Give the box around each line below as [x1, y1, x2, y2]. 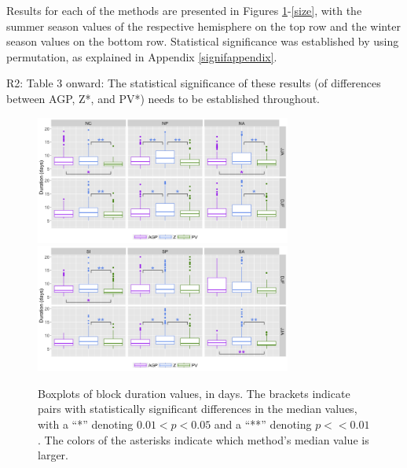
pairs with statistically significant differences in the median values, [38, 400, 357, 417]
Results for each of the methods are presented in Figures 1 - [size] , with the [6, 2, 362, 18]
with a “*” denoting [38, 415, 134, 432]
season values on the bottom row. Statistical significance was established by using [6, 33, 399, 50]
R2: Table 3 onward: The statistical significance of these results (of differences [6, 75, 381, 91]
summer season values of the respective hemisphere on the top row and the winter [6, 17, 401, 34]
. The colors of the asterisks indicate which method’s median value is [38, 431, 369, 448]
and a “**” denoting [214, 415, 312, 432]
